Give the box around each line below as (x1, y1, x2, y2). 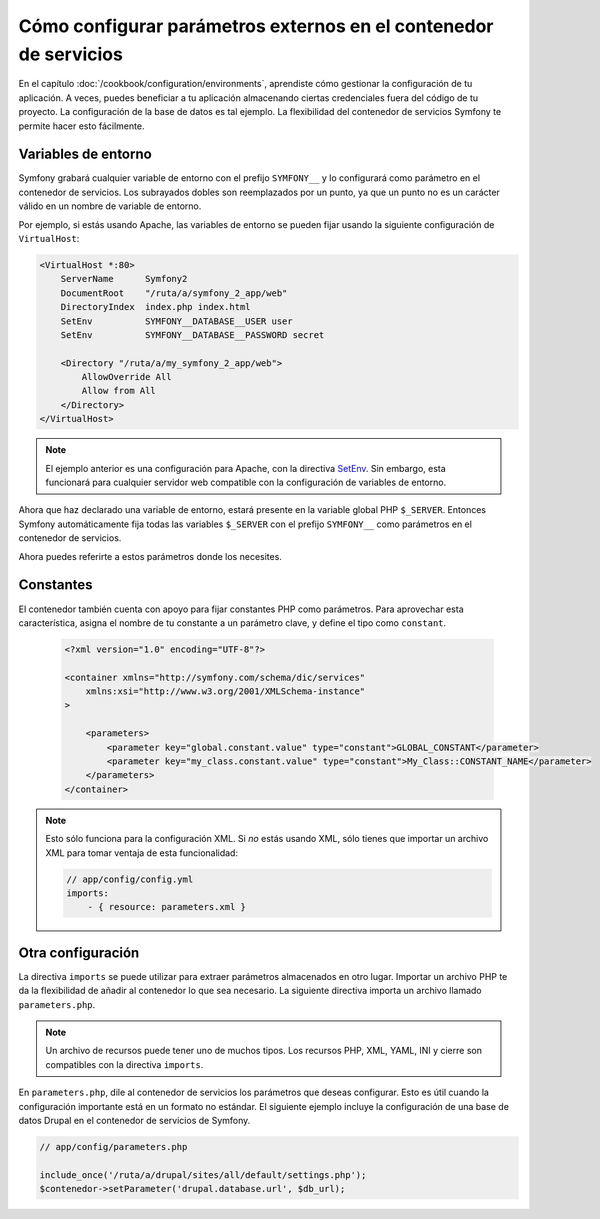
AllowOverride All (81, 371, 172, 383)
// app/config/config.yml (66, 873, 194, 885)
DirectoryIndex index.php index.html (60, 301, 251, 313)
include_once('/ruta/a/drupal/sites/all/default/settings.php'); (39, 1169, 367, 1180)
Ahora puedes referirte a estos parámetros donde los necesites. (18, 550, 282, 562)
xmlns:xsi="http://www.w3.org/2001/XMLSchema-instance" (85, 686, 366, 697)
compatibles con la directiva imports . (45, 1058, 204, 1070)
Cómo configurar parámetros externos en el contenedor (18, 15, 494, 37)
